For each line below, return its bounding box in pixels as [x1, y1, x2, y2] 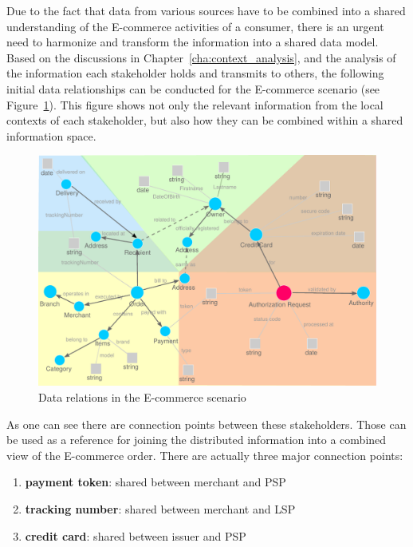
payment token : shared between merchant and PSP [25, 474, 286, 490]
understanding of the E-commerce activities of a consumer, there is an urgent [6, 18, 384, 34]
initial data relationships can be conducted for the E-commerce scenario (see [6, 80, 380, 97]
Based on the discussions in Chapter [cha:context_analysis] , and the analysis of [6, 49, 396, 65]
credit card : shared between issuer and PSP [25, 527, 246, 544]
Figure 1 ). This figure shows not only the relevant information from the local [6, 96, 383, 113]
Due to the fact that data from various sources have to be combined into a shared [6, 2, 406, 18]
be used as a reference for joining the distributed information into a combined [6, 431, 387, 448]
